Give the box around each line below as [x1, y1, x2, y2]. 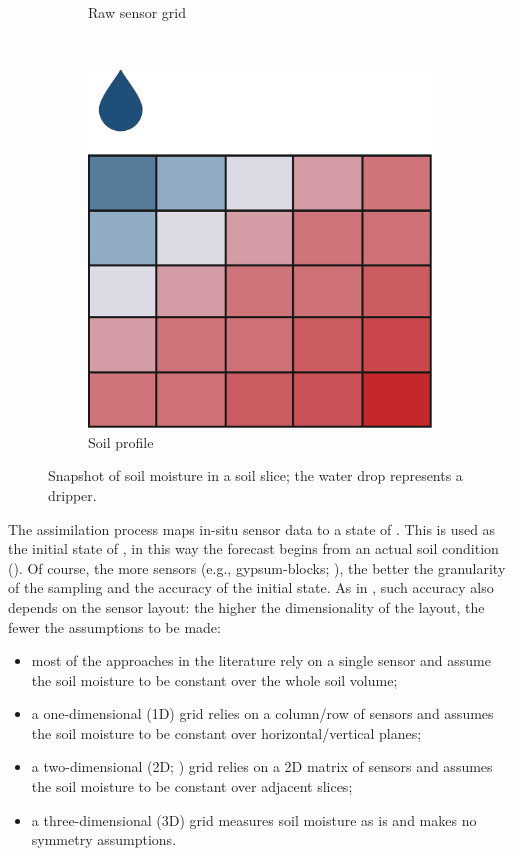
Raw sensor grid [88, 2, 187, 22]
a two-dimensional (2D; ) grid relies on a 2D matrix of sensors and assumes [31, 756, 493, 777]
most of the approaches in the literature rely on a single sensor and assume [31, 650, 491, 671]
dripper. [48, 484, 97, 505]
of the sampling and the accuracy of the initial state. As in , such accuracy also [8, 577, 494, 598]
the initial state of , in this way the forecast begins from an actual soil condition [8, 538, 499, 559]
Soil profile [88, 431, 154, 452]
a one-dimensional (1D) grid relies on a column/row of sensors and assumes [31, 703, 494, 724]
